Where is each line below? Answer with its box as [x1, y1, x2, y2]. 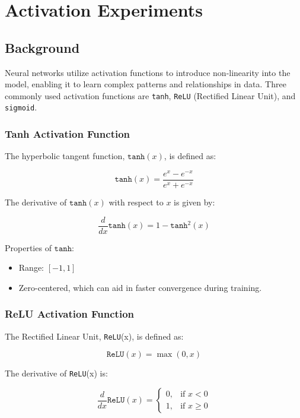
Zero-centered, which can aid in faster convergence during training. [18, 281, 262, 293]
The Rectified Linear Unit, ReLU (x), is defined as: [5, 330, 184, 342]
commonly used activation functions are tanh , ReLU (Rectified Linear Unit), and [5, 89, 296, 102]
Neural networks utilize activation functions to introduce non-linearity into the [5, 66, 291, 78]
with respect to [108, 196, 164, 208]
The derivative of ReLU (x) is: [5, 367, 108, 379]
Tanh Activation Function [5, 126, 130, 141]
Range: [18, 261, 44, 274]
